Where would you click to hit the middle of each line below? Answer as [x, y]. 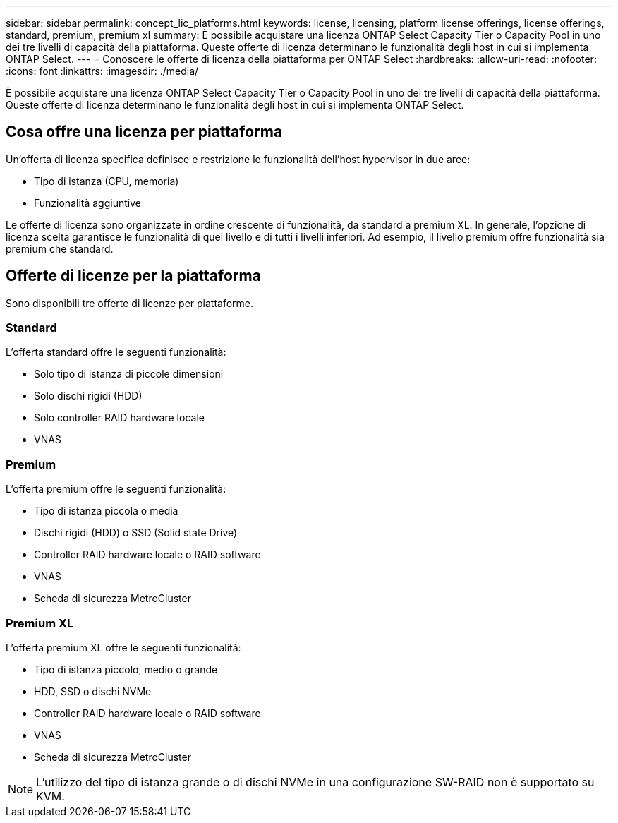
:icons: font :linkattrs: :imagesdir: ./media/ [102, 71]
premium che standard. [60, 248]
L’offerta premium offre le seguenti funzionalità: [116, 489]
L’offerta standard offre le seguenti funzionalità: [116, 352]
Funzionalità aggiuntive [87, 203]
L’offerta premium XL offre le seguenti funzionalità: [123, 647]
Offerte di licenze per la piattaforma [133, 276]
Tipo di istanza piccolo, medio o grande [126, 669]
